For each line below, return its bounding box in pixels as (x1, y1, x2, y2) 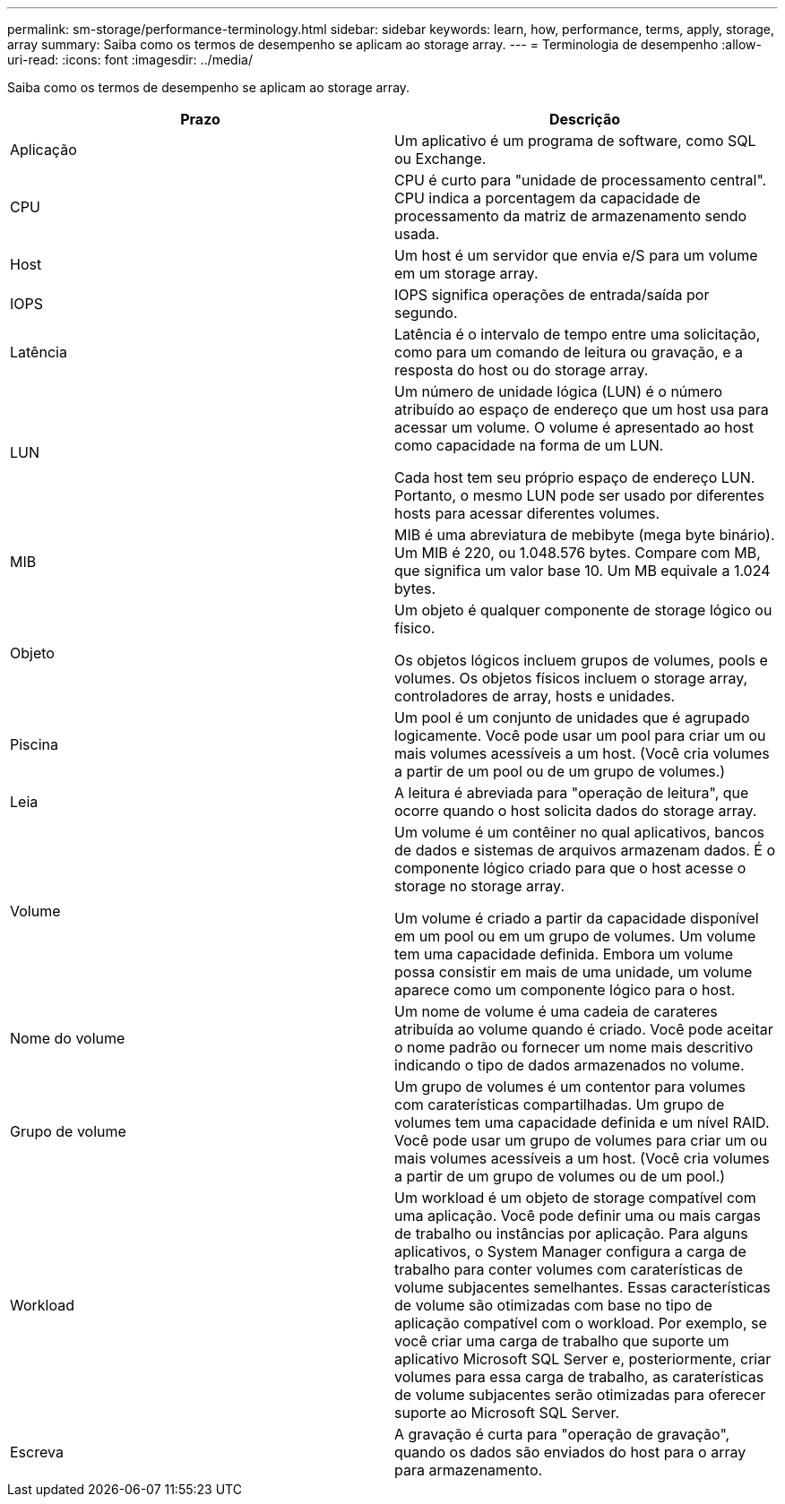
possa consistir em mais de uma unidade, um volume (394, 963, 753, 981)
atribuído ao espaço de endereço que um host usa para (394, 400, 769, 418)
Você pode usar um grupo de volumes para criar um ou (394, 1131, 768, 1149)
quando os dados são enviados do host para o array (394, 1443, 746, 1461)
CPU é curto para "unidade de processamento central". (394, 171, 767, 189)
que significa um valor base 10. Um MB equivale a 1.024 (394, 562, 771, 580)
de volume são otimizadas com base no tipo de (394, 1296, 712, 1314)
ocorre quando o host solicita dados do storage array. (394, 802, 757, 820)
